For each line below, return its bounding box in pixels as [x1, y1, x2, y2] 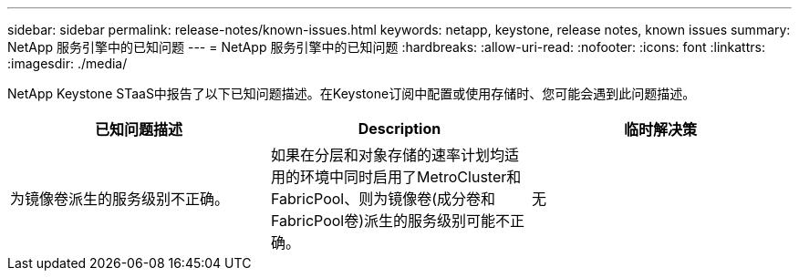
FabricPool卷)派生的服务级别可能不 [270, 211, 511, 230]
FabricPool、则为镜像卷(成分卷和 [270, 190, 496, 208]
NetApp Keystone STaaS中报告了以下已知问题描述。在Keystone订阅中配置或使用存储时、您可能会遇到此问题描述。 [7, 86, 696, 101]
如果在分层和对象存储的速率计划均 [270, 146, 504, 164]
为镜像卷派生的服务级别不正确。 [10, 190, 230, 208]
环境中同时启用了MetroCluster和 [299, 168, 522, 186]
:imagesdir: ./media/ [7, 56, 128, 71]
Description [358, 119, 441, 138]
